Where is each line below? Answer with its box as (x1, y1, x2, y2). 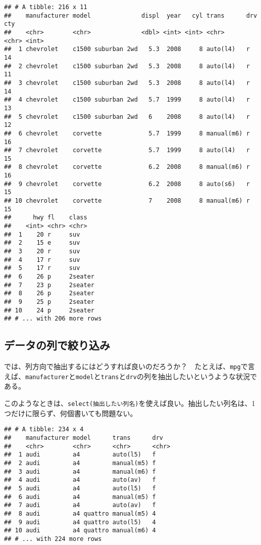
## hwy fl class (4, 214, 87, 221)
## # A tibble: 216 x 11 (4, 4, 87, 11)
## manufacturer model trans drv (4, 434, 163, 441)
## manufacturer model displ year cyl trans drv (4, 12, 257, 19)
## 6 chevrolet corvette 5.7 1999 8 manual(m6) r (4, 129, 250, 137)
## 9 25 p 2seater (4, 298, 94, 305)
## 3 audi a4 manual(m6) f (4, 468, 156, 475)
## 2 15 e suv (4, 239, 80, 247)
